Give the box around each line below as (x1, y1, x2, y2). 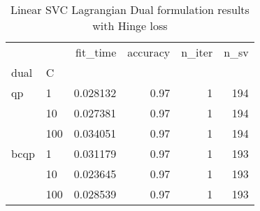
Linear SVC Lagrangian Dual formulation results (10, 1, 250, 17)
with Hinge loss (92, 17, 168, 34)
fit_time (75, 44, 117, 60)
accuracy (127, 44, 171, 60)
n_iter (181, 44, 213, 60)
